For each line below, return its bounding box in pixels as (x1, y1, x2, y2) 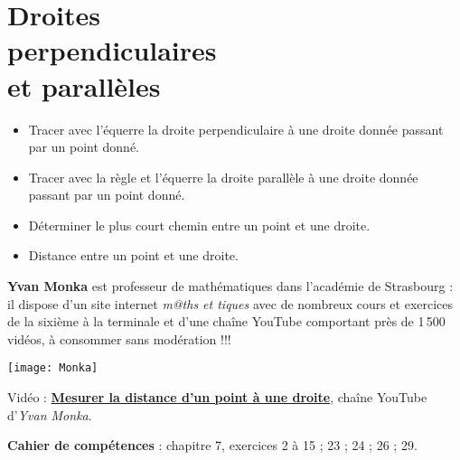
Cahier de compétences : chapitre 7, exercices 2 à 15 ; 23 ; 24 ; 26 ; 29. (7, 436, 418, 455)
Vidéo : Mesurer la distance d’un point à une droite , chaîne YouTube (7, 388, 427, 407)
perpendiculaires (7, 32, 217, 69)
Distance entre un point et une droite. (28, 246, 239, 265)
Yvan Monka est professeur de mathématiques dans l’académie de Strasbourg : (7, 277, 454, 296)
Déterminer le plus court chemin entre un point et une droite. (28, 215, 371, 234)
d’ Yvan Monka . (7, 405, 92, 424)
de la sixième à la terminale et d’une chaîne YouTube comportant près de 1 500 (7, 312, 446, 331)
